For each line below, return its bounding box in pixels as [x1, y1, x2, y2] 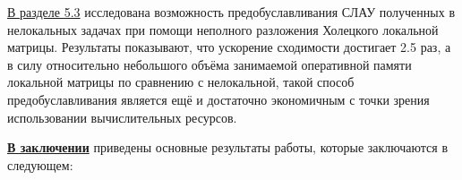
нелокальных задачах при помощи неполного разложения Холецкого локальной [7, 20, 439, 39]
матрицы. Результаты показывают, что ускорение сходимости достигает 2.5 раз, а [7, 38, 451, 56]
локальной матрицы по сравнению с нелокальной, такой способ [7, 73, 355, 91]
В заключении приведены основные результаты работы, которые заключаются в [7, 138, 449, 157]
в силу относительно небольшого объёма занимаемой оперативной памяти [7, 55, 412, 73]
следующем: [7, 155, 73, 174]
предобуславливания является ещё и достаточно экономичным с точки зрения [7, 90, 430, 108]
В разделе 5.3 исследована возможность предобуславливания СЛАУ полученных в [7, 3, 456, 21]
